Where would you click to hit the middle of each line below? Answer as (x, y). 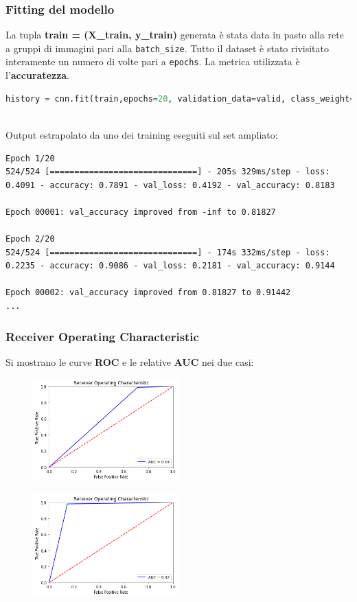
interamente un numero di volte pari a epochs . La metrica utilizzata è (153, 61)
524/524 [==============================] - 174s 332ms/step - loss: (168, 252)
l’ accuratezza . (38, 75)
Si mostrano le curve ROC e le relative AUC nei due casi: (130, 361)
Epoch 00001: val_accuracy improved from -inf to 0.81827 (141, 212)
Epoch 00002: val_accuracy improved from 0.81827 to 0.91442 (148, 293)
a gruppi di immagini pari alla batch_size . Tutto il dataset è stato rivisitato (167, 48)
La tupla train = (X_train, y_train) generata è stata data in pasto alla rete (175, 35)
